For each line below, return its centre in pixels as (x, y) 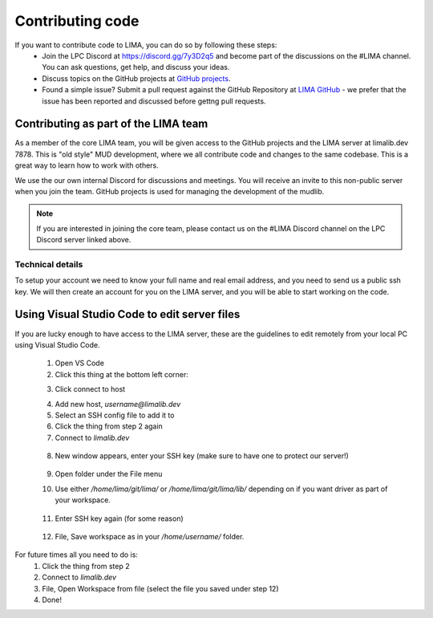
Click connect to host (90, 389)
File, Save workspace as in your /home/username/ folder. (150, 537)
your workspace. (83, 500)
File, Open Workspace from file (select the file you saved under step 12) (161, 588)
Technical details (49, 264)
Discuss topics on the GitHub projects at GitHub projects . (136, 78)
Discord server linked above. (84, 240)
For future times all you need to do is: (76, 555)
